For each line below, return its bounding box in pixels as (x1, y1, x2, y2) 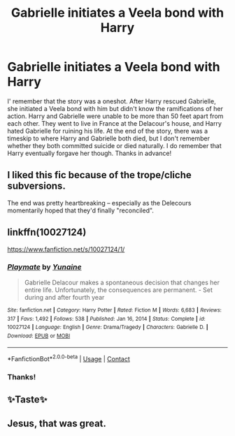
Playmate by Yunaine (7, 262, 82, 272)
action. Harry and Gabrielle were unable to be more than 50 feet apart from (7, 112, 224, 120)
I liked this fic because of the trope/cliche (7, 169, 192, 181)
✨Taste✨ (7, 393, 48, 406)
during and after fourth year (24, 293, 105, 301)
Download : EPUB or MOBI (7, 332, 71, 340)
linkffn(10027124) (7, 226, 87, 238)
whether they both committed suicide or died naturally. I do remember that (7, 141, 222, 150)
